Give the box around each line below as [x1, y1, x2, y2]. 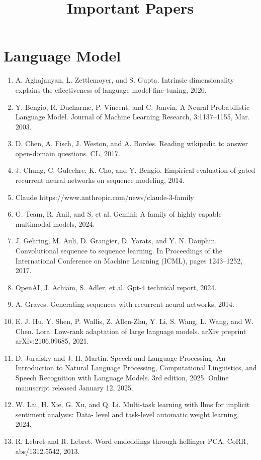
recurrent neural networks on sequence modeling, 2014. [15, 175, 185, 185]
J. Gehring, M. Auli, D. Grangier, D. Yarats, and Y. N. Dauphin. [15, 235, 217, 246]
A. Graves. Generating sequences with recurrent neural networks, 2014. [15, 299, 234, 309]
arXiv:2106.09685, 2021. [15, 336, 89, 346]
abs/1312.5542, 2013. [15, 445, 80, 456]
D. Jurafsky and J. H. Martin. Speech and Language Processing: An [15, 352, 226, 363]
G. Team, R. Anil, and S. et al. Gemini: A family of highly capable [15, 209, 222, 219]
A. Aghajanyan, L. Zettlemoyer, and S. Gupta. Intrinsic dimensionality [15, 75, 234, 85]
